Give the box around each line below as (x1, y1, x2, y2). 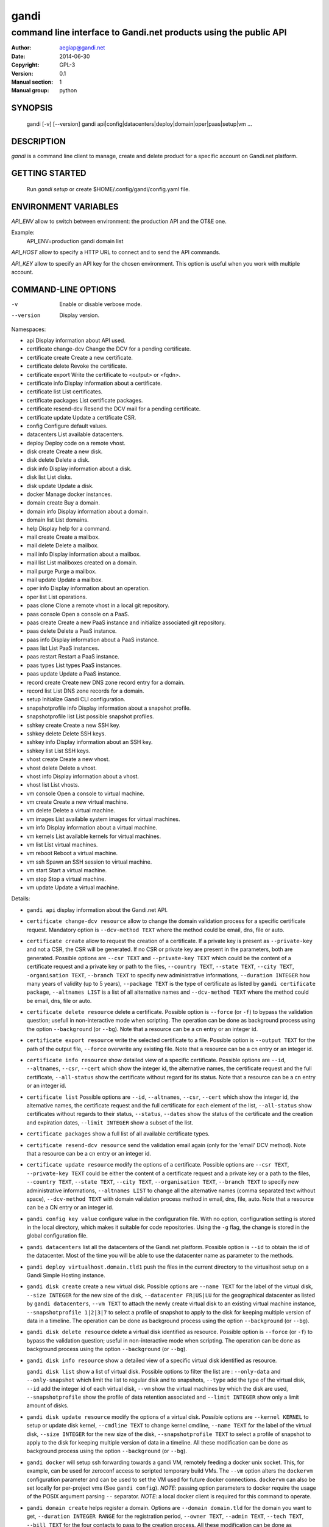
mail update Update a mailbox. (26, 576, 103, 583)
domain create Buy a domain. (26, 499, 101, 506)
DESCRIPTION (11, 136, 66, 147)
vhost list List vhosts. (26, 781, 80, 789)
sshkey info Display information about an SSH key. (26, 738, 153, 746)
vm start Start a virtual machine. (26, 867, 107, 874)
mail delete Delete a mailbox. (26, 542, 99, 549)
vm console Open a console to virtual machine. (26, 790, 145, 797)
